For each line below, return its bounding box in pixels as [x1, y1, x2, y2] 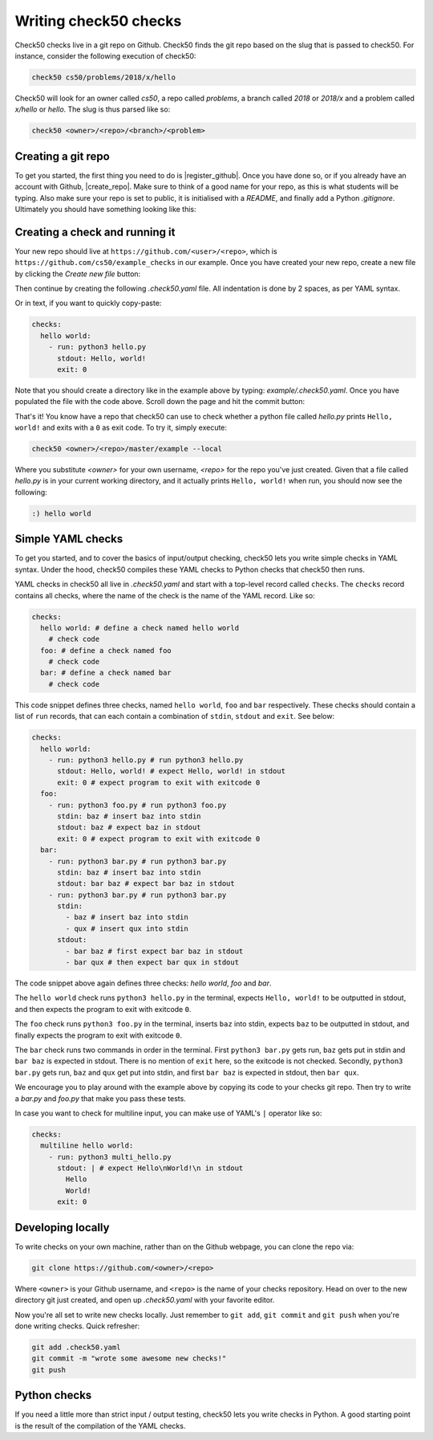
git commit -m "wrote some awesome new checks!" [31, 1354, 227, 1363]
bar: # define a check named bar [40, 668, 172, 678]
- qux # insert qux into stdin [65, 924, 188, 933]
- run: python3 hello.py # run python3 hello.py [48, 756, 244, 765]
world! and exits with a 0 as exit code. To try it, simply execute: [14, 422, 228, 433]
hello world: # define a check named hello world [40, 623, 240, 632]
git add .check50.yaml [31, 1342, 121, 1352]
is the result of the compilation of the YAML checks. [14, 1421, 186, 1430]
